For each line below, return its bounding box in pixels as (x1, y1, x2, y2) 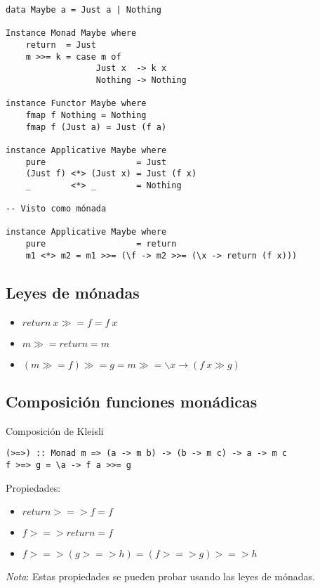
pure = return (25, 239, 177, 249)
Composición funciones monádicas (6, 391, 258, 412)
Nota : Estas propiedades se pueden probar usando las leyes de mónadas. (6, 569, 315, 584)
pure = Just (25, 157, 167, 167)
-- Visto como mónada (6, 204, 107, 214)
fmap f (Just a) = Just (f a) (25, 122, 167, 132)
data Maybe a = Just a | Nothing (6, 5, 161, 15)
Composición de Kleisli (6, 423, 104, 438)
